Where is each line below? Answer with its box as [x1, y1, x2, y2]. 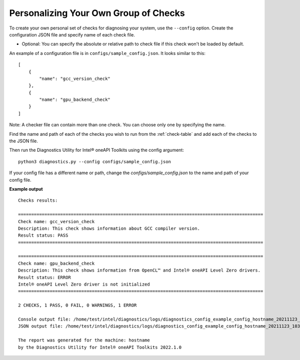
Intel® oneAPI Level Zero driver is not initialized [18, 282, 150, 287]
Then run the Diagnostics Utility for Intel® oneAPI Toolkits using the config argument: [9, 147, 184, 153]
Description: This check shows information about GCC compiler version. [18, 225, 200, 231]
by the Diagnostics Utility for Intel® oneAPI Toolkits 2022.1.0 [18, 345, 182, 350]
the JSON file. [9, 138, 38, 144]
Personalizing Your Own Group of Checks [9, 7, 185, 18]
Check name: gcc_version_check [18, 219, 95, 224]
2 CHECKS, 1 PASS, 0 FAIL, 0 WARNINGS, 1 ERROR [18, 303, 137, 308]
